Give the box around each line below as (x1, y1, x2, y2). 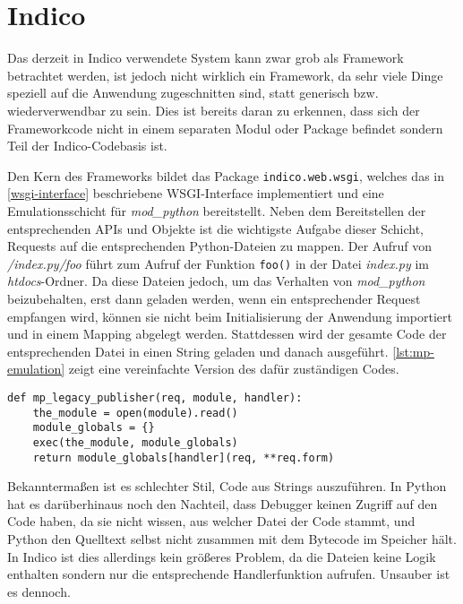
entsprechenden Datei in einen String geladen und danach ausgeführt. (7, 341, 389, 360)
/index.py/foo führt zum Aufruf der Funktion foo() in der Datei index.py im (7, 254, 430, 272)
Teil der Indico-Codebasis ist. (7, 136, 167, 155)
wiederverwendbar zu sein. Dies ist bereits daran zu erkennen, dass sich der (7, 100, 420, 119)
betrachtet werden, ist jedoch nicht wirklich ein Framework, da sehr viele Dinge (7, 65, 443, 84)
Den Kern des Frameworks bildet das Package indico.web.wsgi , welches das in (7, 166, 444, 185)
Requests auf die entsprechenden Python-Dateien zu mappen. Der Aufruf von (7, 237, 433, 255)
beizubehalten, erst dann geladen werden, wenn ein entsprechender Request (7, 289, 421, 307)
